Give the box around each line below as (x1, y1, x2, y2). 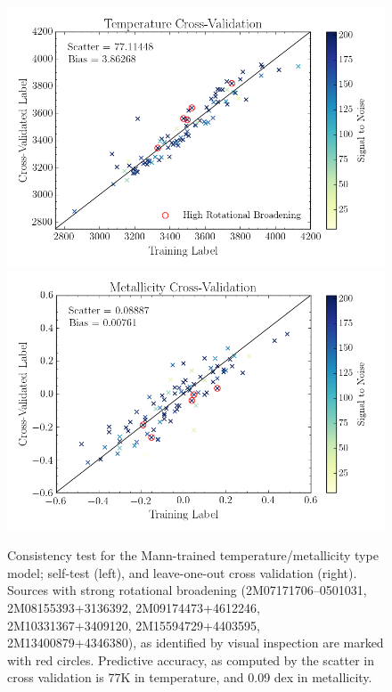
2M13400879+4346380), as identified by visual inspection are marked (7, 633, 384, 652)
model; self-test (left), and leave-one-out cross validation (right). (7, 563, 357, 582)
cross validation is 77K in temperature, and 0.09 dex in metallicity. (7, 668, 372, 687)
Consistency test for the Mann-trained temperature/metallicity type (7, 546, 379, 565)
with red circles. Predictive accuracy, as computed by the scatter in (7, 650, 375, 669)
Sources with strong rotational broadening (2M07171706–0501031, (7, 581, 367, 599)
